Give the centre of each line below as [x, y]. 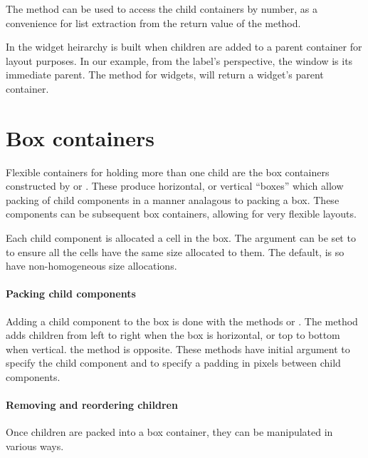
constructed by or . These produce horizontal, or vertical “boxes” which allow [175, 186]
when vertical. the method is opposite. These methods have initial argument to [178, 348]
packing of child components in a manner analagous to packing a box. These [173, 199]
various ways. [35, 446]
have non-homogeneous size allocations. [91, 266]
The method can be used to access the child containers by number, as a [162, 9]
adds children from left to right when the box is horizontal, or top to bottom [173, 335]
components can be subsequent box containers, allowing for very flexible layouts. [181, 214]
